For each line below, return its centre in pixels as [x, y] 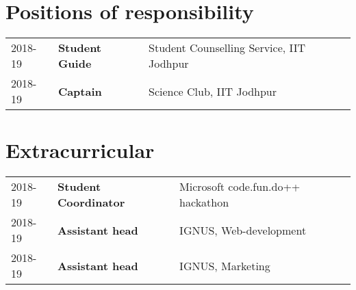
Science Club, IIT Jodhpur [213, 91]
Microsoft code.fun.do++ [240, 187]
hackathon [204, 202]
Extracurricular [80, 150]
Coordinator [91, 202]
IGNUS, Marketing [225, 265]
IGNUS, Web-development [243, 230]
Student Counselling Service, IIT [227, 48]
